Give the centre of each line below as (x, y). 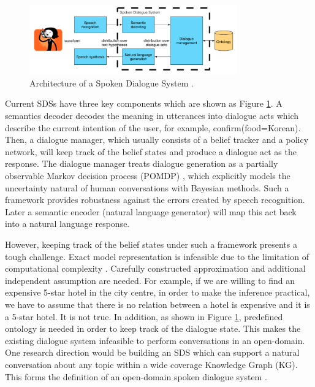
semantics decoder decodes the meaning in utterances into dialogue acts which (152, 116)
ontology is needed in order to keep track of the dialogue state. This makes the (153, 328)
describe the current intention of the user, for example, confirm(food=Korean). (153, 127)
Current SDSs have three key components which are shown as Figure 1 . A (144, 103)
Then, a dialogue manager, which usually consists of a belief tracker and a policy (157, 140)
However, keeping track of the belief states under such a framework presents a (151, 244)
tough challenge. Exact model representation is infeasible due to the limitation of (157, 256)
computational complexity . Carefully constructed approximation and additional (155, 268)
